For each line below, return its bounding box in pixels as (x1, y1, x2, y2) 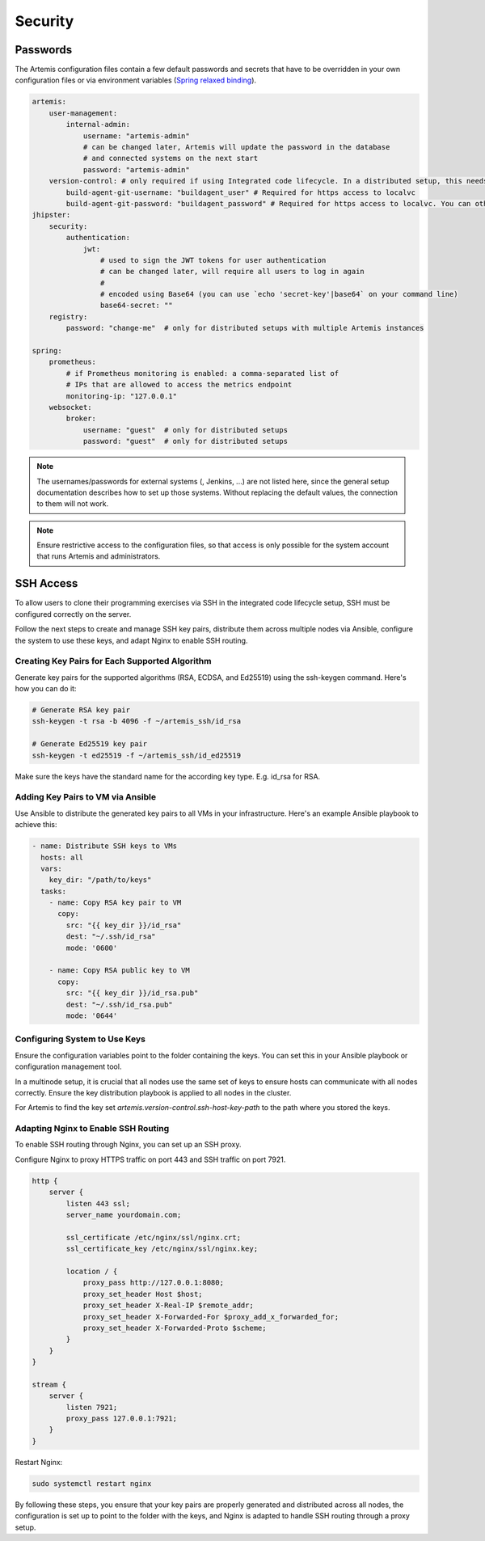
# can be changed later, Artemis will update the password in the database (82, 142, 390, 151)
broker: (65, 414, 97, 424)
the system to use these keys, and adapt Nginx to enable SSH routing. (15, 635, 248, 645)
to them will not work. (36, 499, 109, 509)
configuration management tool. (15, 1062, 122, 1071)
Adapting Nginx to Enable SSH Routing (15, 1123, 170, 1134)
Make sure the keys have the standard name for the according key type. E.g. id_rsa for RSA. (15, 771, 321, 781)
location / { (65, 1266, 118, 1276)
